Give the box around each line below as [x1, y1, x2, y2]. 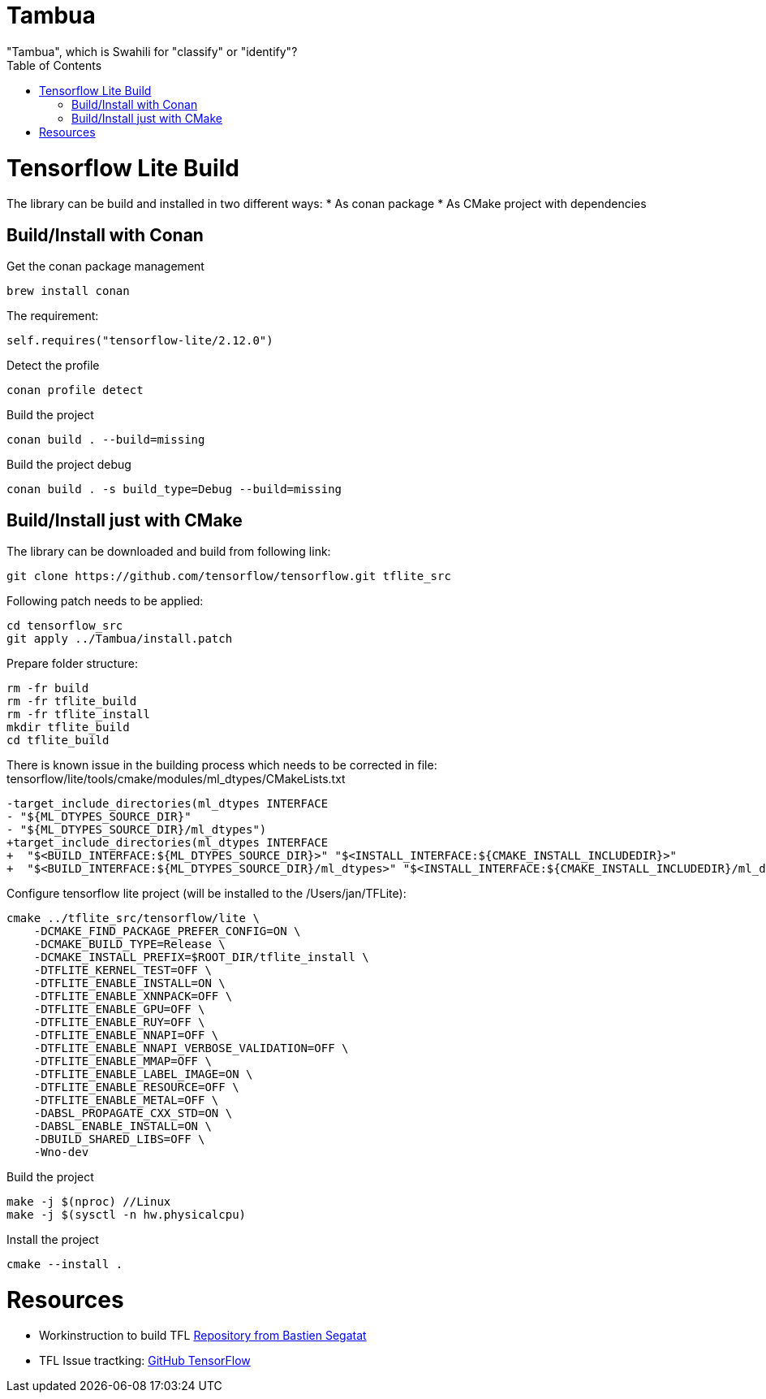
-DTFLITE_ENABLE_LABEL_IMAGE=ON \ [33, 1067, 253, 1081]
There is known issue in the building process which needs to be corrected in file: [6, 757, 437, 772]
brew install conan [6, 284, 130, 298]
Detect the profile [6, 358, 100, 373]
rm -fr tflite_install [6, 707, 151, 721]
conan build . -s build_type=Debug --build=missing [6, 483, 342, 496]
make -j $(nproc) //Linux [6, 1194, 171, 1208]
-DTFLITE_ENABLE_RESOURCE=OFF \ [33, 1080, 239, 1094]
